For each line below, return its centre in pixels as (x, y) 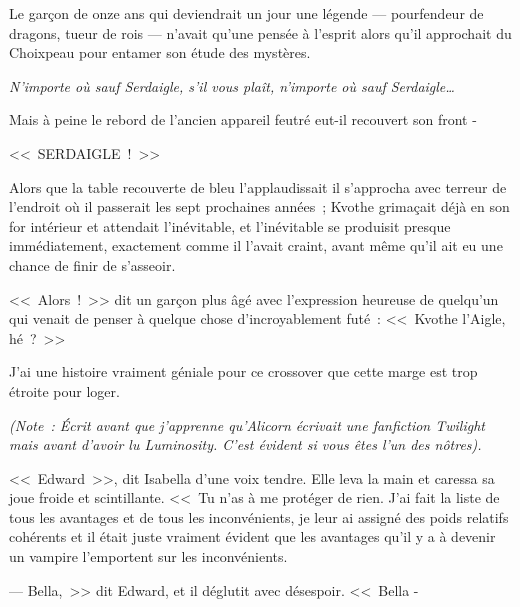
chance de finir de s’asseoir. (92, 264)
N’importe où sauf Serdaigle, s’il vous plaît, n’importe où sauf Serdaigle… (232, 85)
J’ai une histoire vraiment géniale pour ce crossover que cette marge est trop (243, 371)
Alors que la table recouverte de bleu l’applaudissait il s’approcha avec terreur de (258, 186)
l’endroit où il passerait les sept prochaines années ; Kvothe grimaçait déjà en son (259, 206)
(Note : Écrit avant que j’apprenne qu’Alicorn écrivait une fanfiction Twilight (247, 424)
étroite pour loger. (64, 390)
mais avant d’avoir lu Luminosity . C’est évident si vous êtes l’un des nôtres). (245, 444)
